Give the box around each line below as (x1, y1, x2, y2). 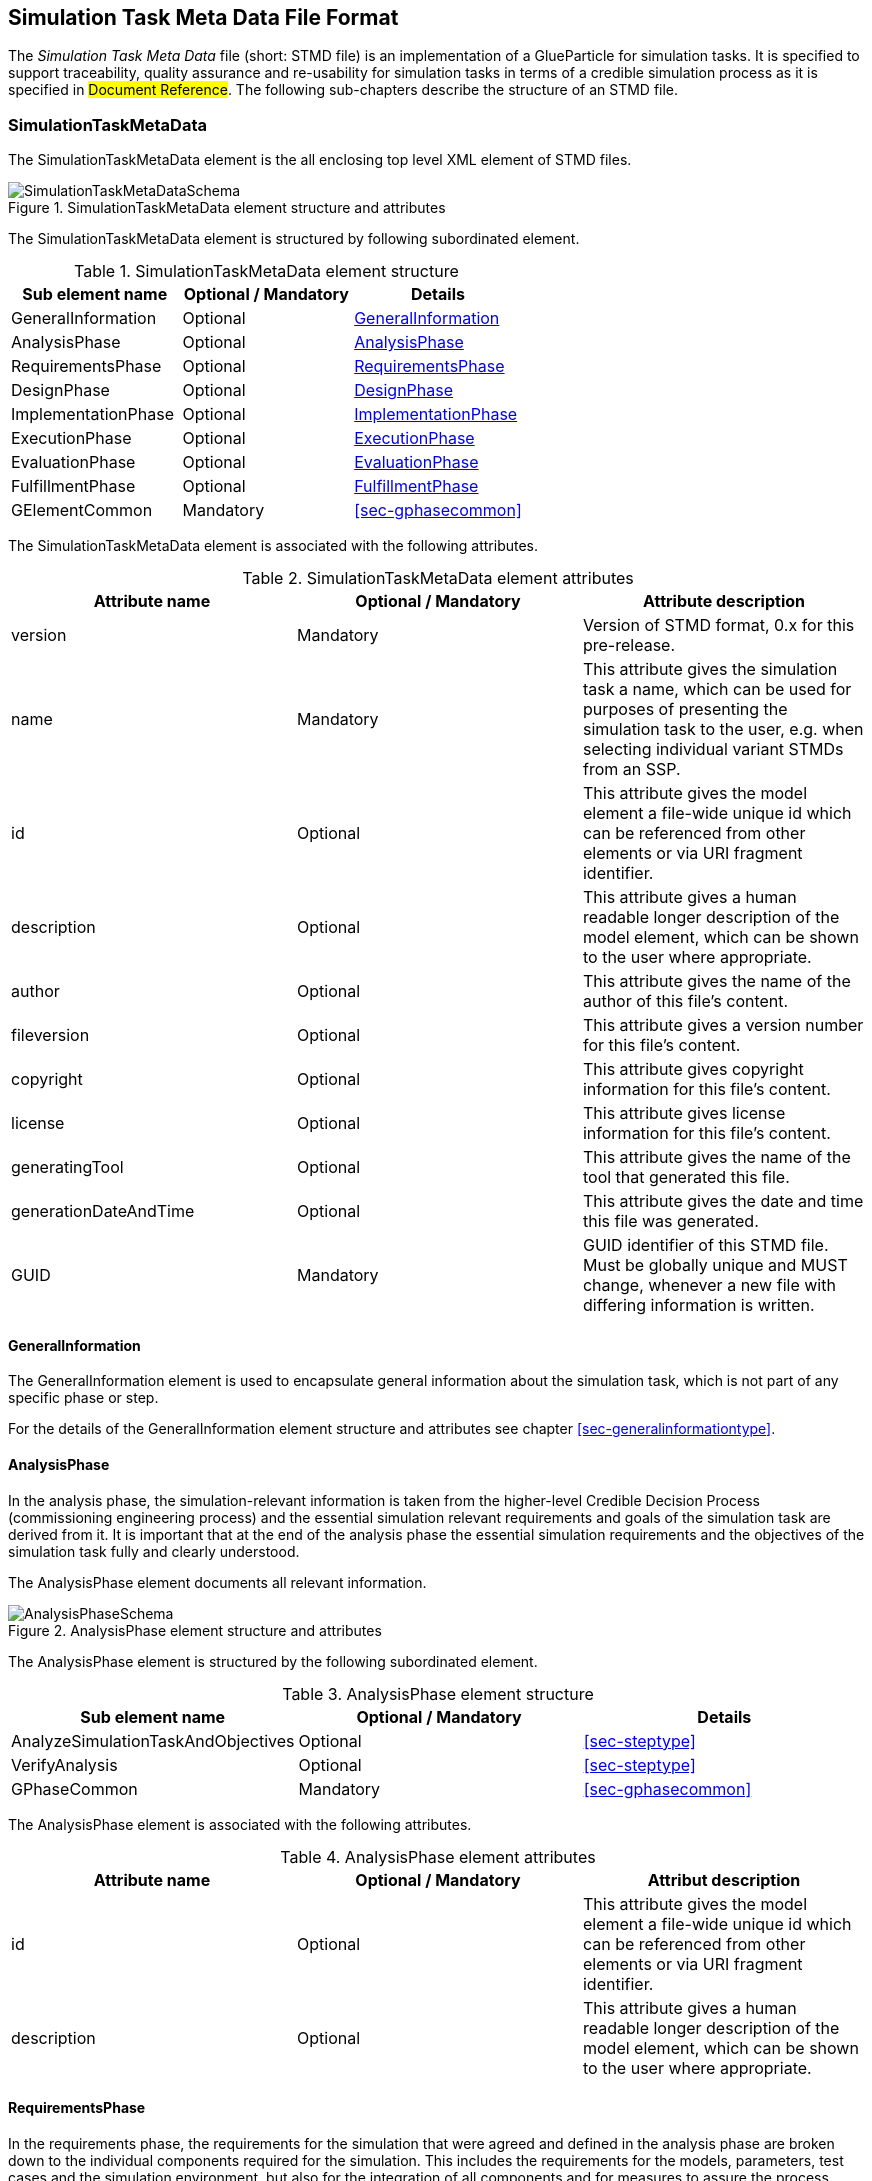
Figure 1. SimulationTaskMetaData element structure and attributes (8, 199, 446, 217)
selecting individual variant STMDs (582, 739, 844, 760)
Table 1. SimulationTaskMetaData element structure (74, 261, 459, 282)
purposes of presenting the (582, 699, 788, 720)
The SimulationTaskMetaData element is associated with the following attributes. (8, 537, 539, 555)
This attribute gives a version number (582, 1015, 864, 1036)
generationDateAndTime (11, 1201, 195, 1222)
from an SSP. (582, 759, 681, 780)
